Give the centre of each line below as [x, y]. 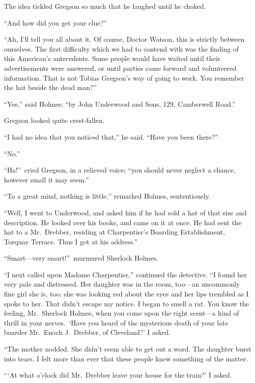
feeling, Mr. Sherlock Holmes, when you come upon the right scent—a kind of [122, 313]
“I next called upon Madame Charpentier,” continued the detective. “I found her [126, 274]
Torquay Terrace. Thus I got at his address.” [71, 241]
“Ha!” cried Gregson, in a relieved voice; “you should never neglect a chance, [120, 170]
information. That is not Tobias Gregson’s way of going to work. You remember [124, 77]
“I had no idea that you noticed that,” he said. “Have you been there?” [111, 136]
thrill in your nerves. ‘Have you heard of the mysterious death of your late [116, 322]
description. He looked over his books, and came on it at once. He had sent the [123, 222]
